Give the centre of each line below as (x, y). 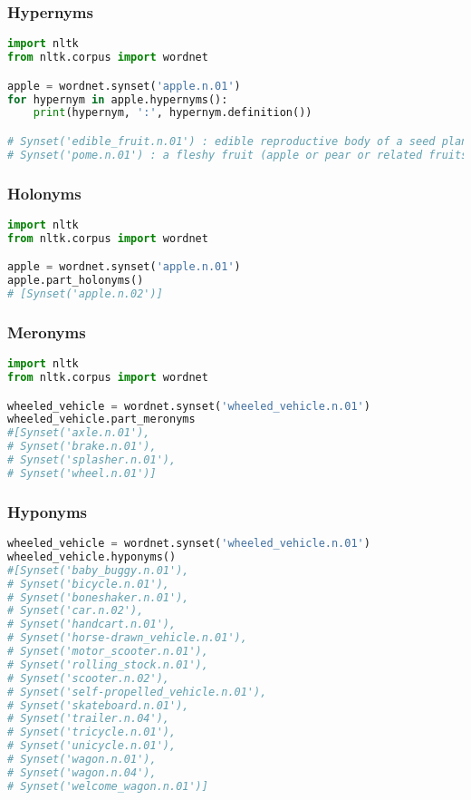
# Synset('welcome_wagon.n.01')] (108, 786)
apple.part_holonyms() (76, 281)
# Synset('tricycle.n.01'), (92, 732)
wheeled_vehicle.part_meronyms (101, 420)
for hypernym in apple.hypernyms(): (118, 99)
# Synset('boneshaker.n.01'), (98, 597)
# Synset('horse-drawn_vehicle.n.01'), (127, 638)
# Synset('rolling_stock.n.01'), (108, 664)
